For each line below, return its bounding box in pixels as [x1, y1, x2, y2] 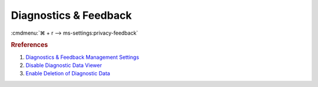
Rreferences [11, 41, 48, 49]
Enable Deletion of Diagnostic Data [25, 70, 110, 77]
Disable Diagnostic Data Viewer [25, 62, 102, 69]
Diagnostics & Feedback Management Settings [25, 53, 140, 61]
